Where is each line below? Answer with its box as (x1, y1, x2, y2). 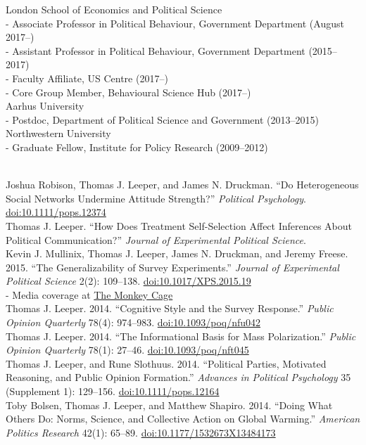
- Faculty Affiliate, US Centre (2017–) (6, 70, 168, 85)
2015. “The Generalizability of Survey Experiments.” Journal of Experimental (6, 259, 339, 274)
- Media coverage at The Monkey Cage (6, 287, 173, 302)
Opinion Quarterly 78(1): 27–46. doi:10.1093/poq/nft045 (6, 342, 249, 357)
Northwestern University (6, 126, 111, 141)
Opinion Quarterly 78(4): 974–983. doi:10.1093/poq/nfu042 (6, 315, 261, 330)
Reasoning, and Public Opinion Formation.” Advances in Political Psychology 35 (6, 370, 351, 385)
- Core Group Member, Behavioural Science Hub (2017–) (6, 84, 251, 99)
